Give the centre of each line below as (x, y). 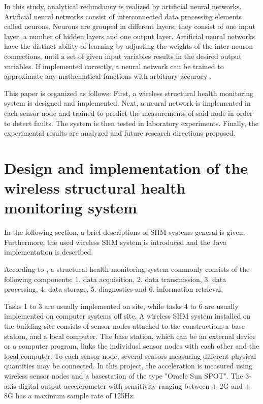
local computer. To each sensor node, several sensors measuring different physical (130, 355)
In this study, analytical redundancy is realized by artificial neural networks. (123, 6)
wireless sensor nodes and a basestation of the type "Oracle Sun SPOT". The (124, 375)
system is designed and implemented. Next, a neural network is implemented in (127, 103)
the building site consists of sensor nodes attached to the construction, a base (125, 325)
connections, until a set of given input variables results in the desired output (123, 56)
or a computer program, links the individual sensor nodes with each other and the (132, 346)
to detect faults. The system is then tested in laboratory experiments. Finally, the (131, 123)
